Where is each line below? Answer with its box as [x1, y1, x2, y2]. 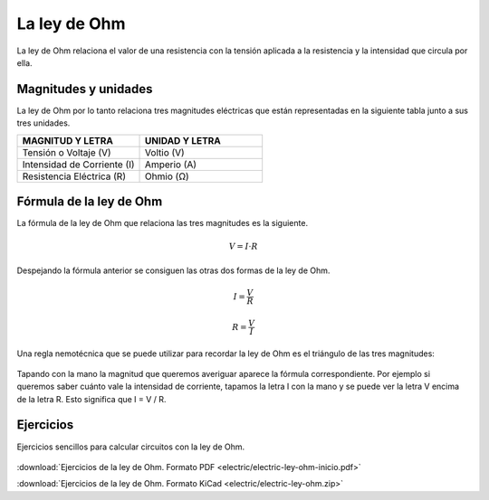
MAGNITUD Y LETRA [22, 134, 113, 146]
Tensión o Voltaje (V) [22, 146, 112, 158]
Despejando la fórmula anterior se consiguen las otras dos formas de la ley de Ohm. [16, 265, 331, 276]
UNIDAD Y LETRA [145, 134, 222, 146]
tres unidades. [16, 118, 71, 128]
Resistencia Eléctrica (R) [22, 170, 127, 183]
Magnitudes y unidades [16, 81, 153, 97]
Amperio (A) [145, 158, 197, 171]
